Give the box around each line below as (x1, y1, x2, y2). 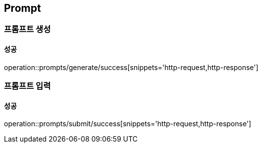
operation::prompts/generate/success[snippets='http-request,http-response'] (4, 63, 259, 72)
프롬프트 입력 (4, 81, 51, 91)
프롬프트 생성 (4, 24, 51, 35)
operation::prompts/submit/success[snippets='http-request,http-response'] (4, 119, 252, 128)
